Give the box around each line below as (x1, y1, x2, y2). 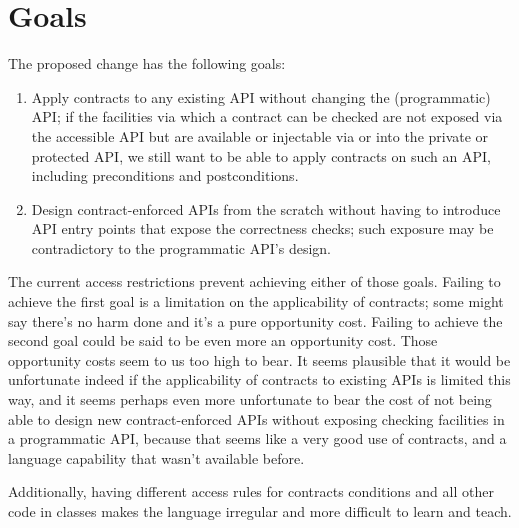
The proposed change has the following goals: (8, 53, 286, 74)
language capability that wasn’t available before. (8, 447, 305, 468)
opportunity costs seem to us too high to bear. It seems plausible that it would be (8, 349, 511, 370)
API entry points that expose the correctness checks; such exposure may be (31, 218, 494, 239)
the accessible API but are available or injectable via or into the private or (31, 125, 489, 146)
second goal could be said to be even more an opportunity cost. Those (8, 330, 438, 351)
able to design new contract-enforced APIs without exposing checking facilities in (8, 408, 505, 429)
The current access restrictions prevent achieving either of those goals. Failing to (8, 271, 501, 292)
